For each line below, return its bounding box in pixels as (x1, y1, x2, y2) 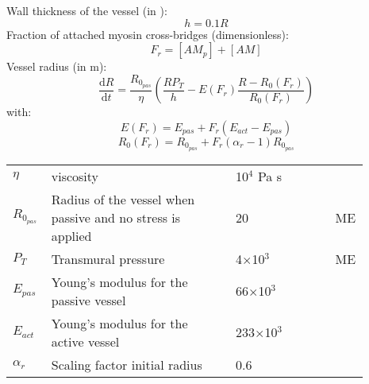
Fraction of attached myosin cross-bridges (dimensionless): (6, 25, 289, 42)
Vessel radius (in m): (6, 58, 107, 75)
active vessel (51, 332, 120, 351)
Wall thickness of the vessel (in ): (6, 2, 167, 18)
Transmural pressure (51, 249, 165, 268)
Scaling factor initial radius (51, 355, 202, 374)
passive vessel (51, 290, 126, 309)
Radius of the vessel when (51, 189, 195, 208)
